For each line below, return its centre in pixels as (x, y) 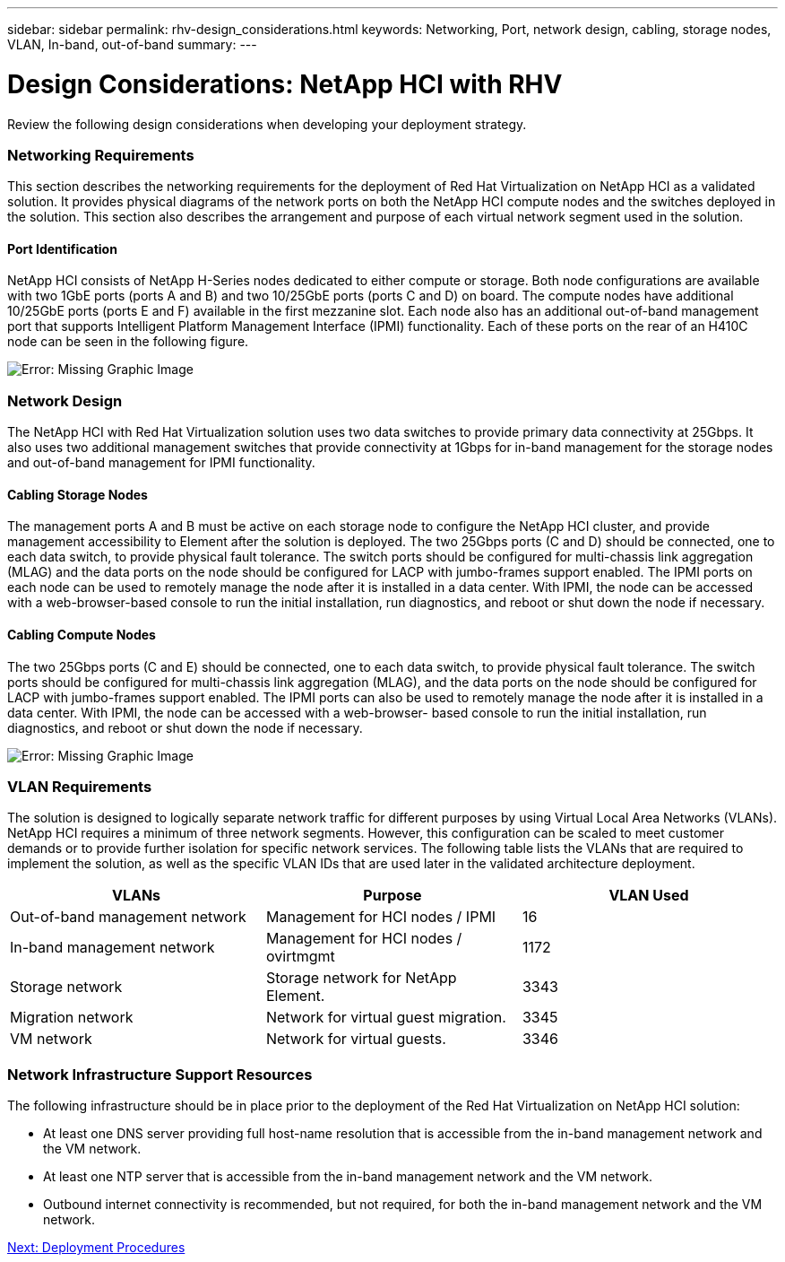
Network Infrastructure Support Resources (160, 1074)
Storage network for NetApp (361, 978)
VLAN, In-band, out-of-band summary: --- (132, 44)
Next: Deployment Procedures (96, 1248)
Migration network (72, 1018)
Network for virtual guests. (356, 1039)
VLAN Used (649, 896)
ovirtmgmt (300, 957)
